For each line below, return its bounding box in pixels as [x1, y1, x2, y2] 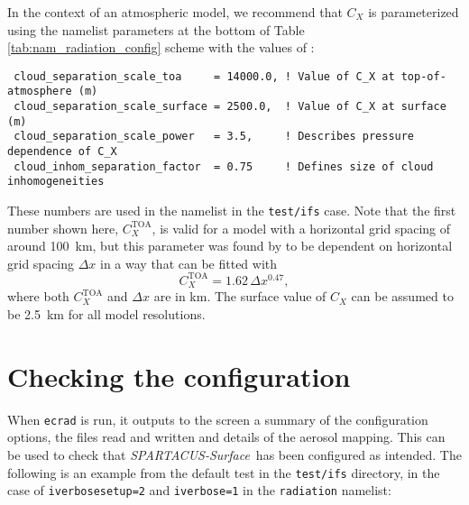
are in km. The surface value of [153, 287, 326, 306]
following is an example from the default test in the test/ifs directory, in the [7, 463, 440, 482]
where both [7, 287, 69, 306]
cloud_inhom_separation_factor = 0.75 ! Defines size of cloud [14, 160, 434, 173]
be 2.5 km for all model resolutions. [7, 305, 206, 324]
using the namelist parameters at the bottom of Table [7, 20, 305, 39]
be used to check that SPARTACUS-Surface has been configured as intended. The [7, 445, 462, 464]
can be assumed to [351, 287, 454, 306]
